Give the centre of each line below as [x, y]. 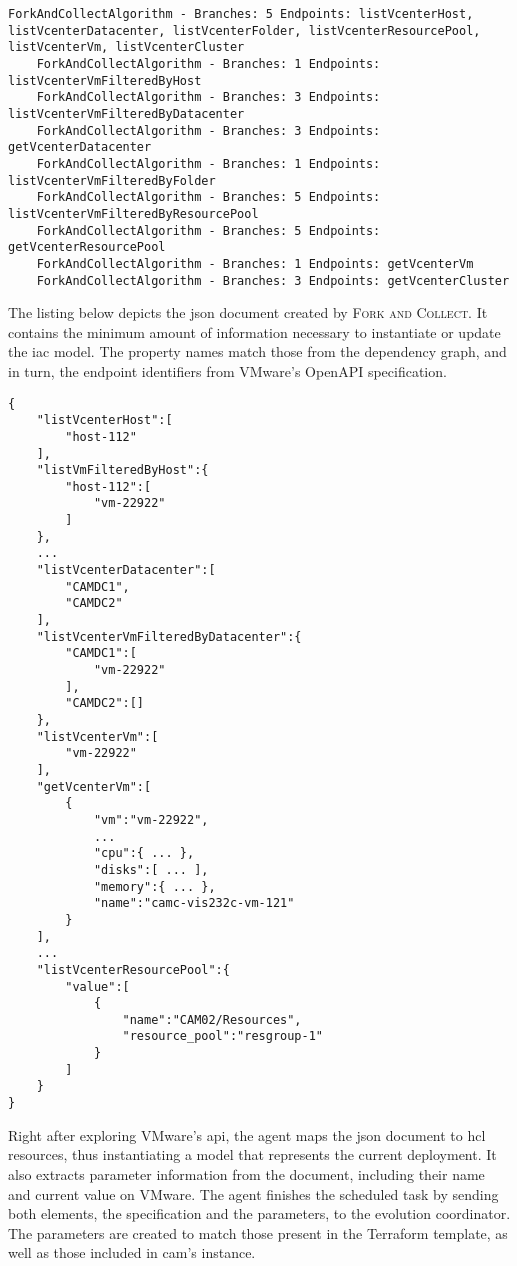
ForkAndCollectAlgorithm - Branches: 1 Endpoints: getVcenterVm [255, 263]
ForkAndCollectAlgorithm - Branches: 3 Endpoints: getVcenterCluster [273, 280]
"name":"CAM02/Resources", [212, 1019]
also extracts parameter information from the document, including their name [246, 1173]
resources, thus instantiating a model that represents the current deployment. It [252, 1154]
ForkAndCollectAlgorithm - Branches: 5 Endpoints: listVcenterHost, [241, 14]
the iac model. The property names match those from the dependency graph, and [257, 351]
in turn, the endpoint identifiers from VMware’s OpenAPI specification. [227, 370]
